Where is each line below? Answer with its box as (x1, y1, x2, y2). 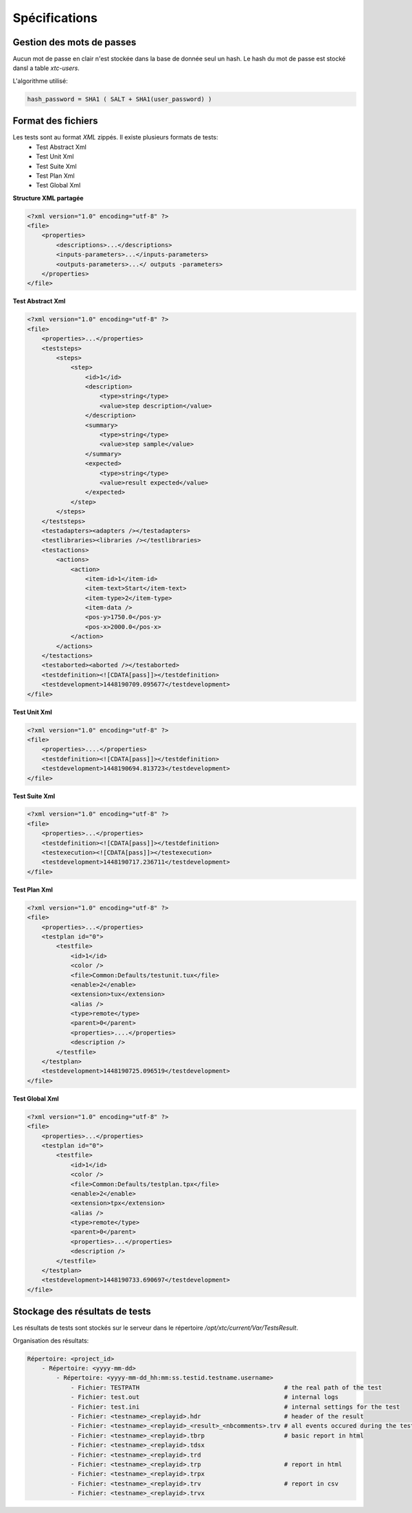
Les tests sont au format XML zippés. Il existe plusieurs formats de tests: (12, 133, 219, 141)
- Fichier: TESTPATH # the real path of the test (70, 1383, 382, 1391)
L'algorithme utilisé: (12, 76, 68, 85)
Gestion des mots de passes (12, 36, 137, 48)
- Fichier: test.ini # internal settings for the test (70, 1402, 400, 1411)
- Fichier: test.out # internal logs (70, 1394, 339, 1401)
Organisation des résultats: (12, 1336, 89, 1345)
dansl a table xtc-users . (12, 64, 80, 72)
